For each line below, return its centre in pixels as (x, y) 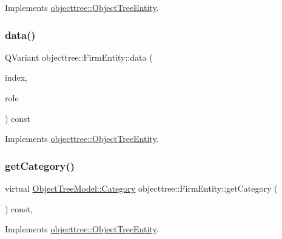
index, (16, 77)
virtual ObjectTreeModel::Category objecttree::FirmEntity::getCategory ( (141, 188)
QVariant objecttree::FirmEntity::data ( (79, 57)
